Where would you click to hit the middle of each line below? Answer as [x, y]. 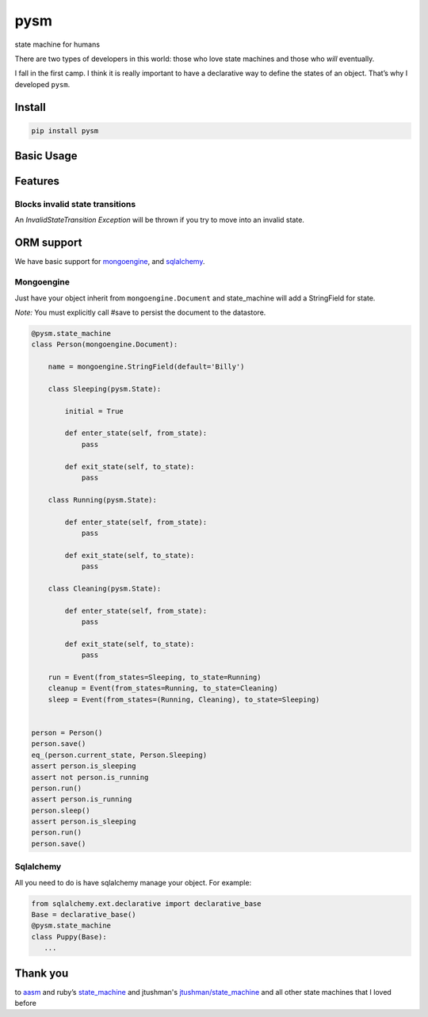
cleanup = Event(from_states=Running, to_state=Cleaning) [163, 688]
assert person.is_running [82, 799]
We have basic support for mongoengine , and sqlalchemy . [110, 262]
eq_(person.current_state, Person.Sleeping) [119, 755]
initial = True [94, 411]
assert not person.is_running [90, 777]
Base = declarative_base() [84, 914]
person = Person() [67, 732]
